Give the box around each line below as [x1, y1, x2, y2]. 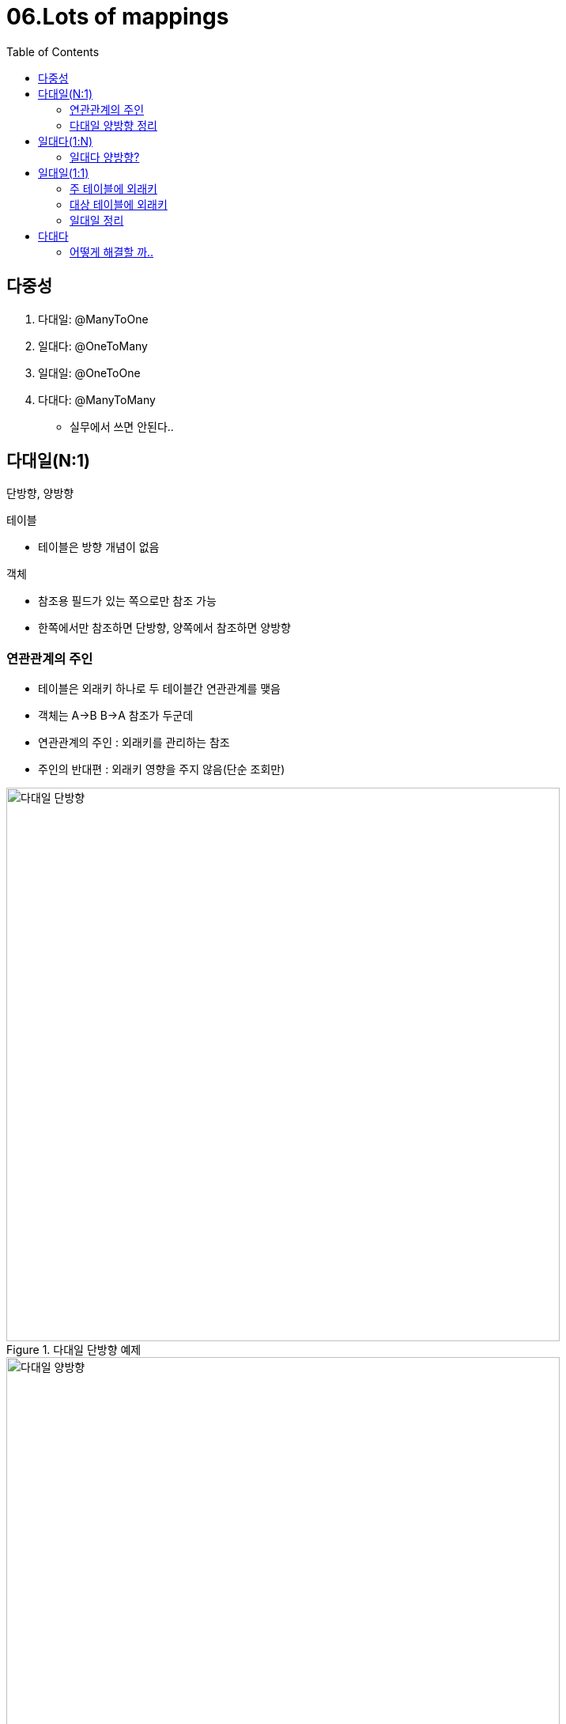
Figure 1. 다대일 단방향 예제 [6, 1343, 141, 1357]
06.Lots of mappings [6, 3, 229, 30]
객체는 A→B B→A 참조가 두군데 [38, 709, 194, 723]
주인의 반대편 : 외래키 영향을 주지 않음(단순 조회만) [38, 762, 285, 777]
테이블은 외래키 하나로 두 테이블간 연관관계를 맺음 [38, 682, 281, 696]
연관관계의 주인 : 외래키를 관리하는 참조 [38, 735, 230, 750]
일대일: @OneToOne [38, 365, 141, 380]
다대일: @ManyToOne [38, 312, 149, 326]
